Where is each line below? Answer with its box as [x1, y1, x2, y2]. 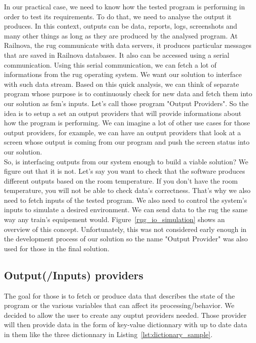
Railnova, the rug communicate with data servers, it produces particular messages [4, 40, 252, 50]
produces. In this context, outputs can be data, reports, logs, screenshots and [4, 21, 237, 31]
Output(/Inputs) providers [4, 267, 144, 282]
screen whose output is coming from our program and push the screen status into [4, 137, 250, 147]
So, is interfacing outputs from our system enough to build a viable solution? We [4, 156, 249, 166]
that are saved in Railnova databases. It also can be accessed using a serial [4, 49, 229, 60]
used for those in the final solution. [4, 243, 110, 253]
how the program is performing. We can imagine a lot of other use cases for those [4, 117, 250, 128]
